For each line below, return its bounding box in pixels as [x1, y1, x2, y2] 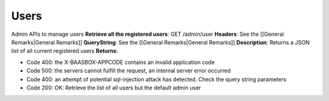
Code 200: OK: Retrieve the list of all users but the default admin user [26, 84, 201, 91]
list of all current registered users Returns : [11, 47, 118, 55]
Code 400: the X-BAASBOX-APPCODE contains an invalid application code [26, 58, 215, 66]
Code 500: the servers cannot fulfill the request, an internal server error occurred [26, 67, 231, 74]
